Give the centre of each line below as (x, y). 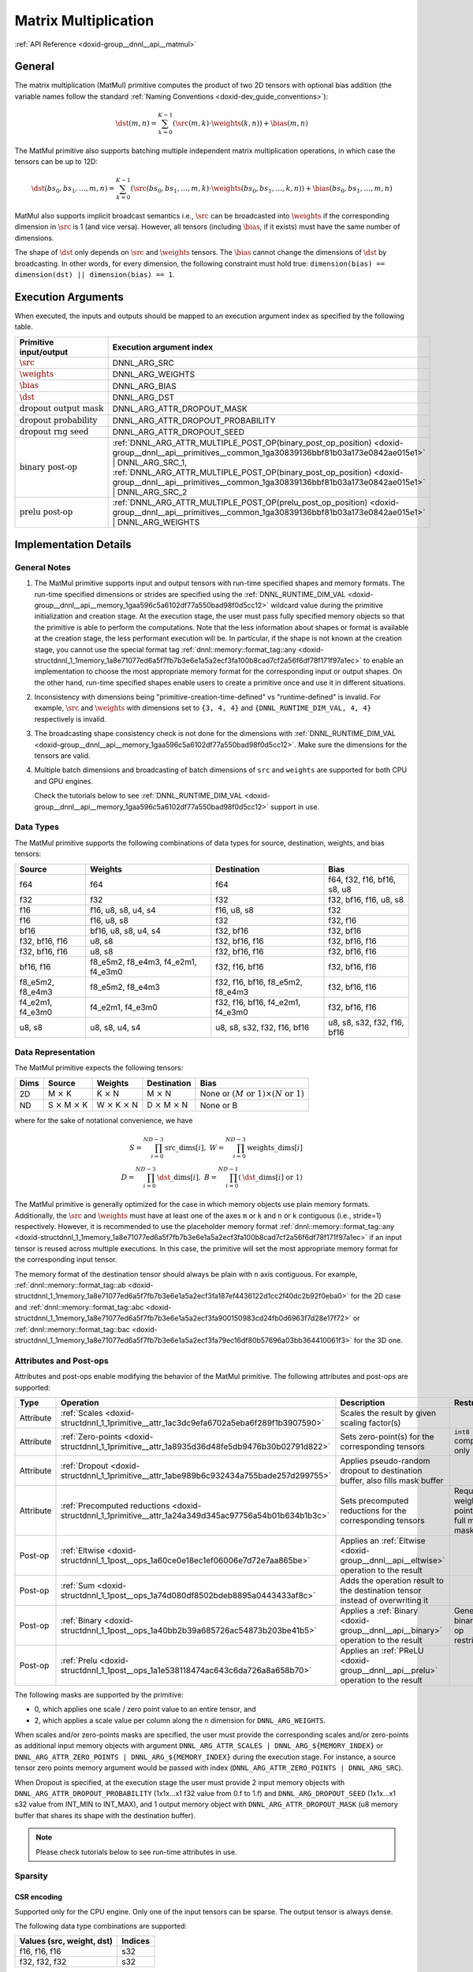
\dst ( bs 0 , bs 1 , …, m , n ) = (73, 189)
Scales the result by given (388, 1413)
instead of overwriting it (384, 1600)
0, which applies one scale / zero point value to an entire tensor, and (145, 1709)
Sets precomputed (374, 1500)
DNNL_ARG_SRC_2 (152, 492)
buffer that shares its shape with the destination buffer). (105, 1815)
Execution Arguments (69, 297)
